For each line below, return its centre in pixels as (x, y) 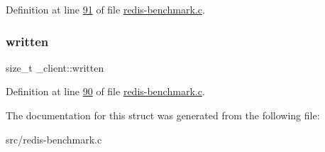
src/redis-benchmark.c (54, 139)
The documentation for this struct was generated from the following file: (163, 115)
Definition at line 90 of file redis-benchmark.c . (105, 91)
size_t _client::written (55, 67)
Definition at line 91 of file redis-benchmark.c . (105, 9)
